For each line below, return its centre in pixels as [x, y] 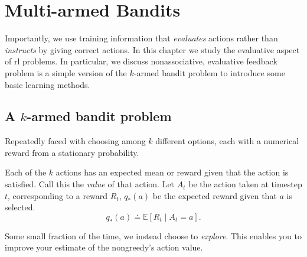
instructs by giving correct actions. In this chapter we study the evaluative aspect [152, 49]
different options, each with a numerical [227, 141]
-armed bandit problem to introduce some [209, 72]
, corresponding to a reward [58, 195]
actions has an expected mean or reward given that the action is [172, 172]
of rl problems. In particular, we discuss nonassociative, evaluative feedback [141, 61]
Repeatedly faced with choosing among [75, 141]
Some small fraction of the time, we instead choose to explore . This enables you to [153, 235]
